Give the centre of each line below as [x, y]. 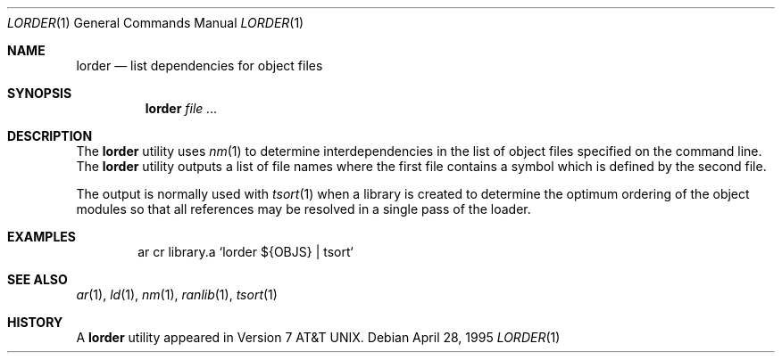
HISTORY [35, 322]
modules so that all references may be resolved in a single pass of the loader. [304, 209]
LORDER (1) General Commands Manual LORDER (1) [156, 23]
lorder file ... [181, 108]
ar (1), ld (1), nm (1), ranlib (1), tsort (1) [177, 295]
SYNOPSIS [40, 93]
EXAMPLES [42, 237]
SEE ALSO [37, 279]
